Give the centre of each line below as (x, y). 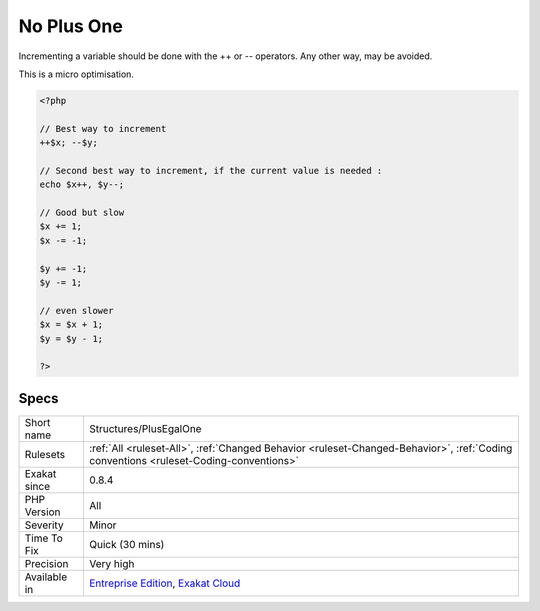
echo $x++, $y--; (82, 184)
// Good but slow (82, 213)
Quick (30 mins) (126, 544)
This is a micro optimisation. (76, 74)
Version (42, 512)
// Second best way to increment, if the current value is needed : (211, 170)
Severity (44, 525)
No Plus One (71, 26)
